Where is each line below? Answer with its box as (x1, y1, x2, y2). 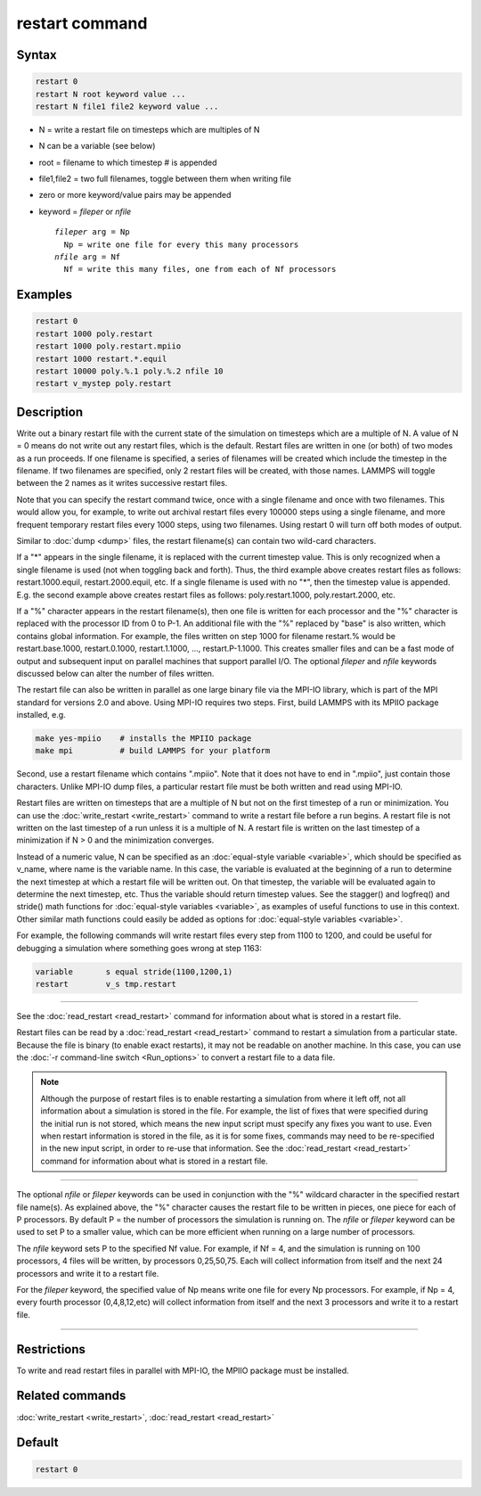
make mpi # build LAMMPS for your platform (35, 745, 271, 756)
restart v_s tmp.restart (35, 979, 177, 989)
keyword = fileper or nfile (38, 206, 132, 217)
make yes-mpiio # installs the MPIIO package (35, 734, 252, 744)
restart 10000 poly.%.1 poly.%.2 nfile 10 (35, 366, 224, 376)
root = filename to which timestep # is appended (38, 157, 217, 168)
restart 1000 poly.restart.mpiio (35, 341, 182, 351)
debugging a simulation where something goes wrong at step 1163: (16, 942, 262, 953)
